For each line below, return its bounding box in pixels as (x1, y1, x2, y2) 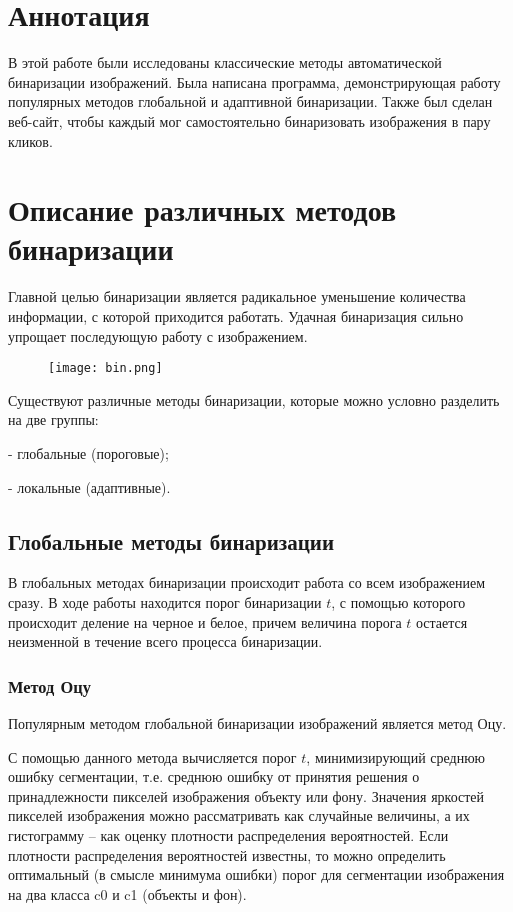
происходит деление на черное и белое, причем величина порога (8, 611, 402, 632)
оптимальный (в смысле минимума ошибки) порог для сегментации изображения (8, 864, 505, 885)
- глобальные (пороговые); (8, 443, 169, 464)
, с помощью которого (331, 592, 466, 613)
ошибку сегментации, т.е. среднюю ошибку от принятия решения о (8, 766, 420, 787)
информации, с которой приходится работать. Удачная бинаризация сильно (8, 306, 464, 326)
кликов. (8, 130, 53, 151)
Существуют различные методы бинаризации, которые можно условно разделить (8, 389, 500, 410)
